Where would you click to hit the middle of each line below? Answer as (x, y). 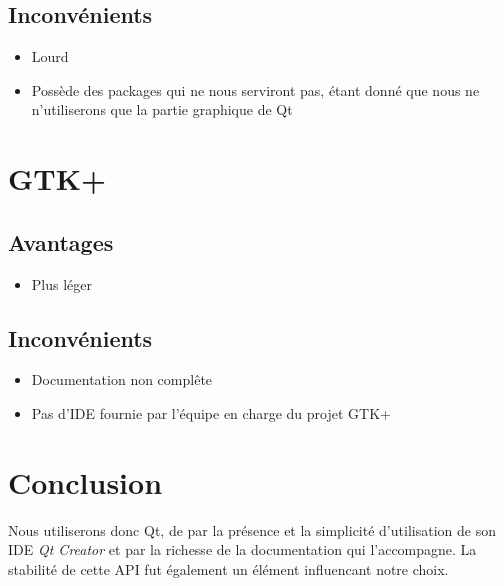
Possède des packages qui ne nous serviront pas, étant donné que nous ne (255, 89)
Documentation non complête (122, 379)
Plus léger (61, 283)
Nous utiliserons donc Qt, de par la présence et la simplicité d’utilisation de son (252, 529)
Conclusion (85, 481)
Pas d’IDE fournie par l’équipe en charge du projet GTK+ (211, 412)
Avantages (61, 241)
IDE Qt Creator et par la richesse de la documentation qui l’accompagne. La (242, 549)
